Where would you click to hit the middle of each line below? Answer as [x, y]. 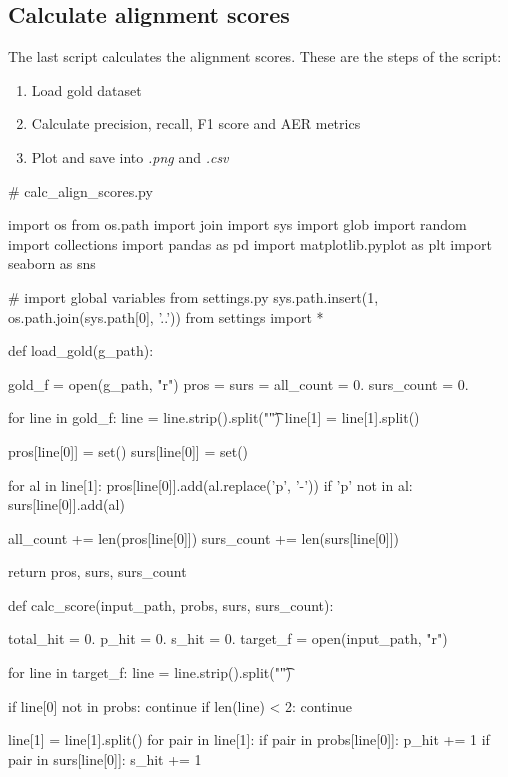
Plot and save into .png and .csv [130, 156]
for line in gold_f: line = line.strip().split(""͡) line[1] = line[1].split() [214, 417]
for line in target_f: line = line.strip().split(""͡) [150, 672]
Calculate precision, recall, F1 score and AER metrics [196, 123]
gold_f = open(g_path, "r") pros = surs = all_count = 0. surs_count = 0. [238, 383]
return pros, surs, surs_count [97, 571]
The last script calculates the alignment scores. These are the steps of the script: [255, 56]
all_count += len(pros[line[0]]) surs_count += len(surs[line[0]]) [204, 537]
